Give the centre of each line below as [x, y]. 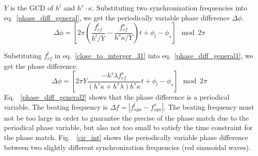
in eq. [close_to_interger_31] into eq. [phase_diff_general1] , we [154, 56]
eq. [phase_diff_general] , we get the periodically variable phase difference [117, 17]
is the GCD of [32, 7]
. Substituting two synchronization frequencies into [170, 7]
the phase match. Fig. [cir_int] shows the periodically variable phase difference [126, 137]
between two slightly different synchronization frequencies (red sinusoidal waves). [128, 147]
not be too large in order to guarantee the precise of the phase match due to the [127, 117]
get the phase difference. [41, 66]
